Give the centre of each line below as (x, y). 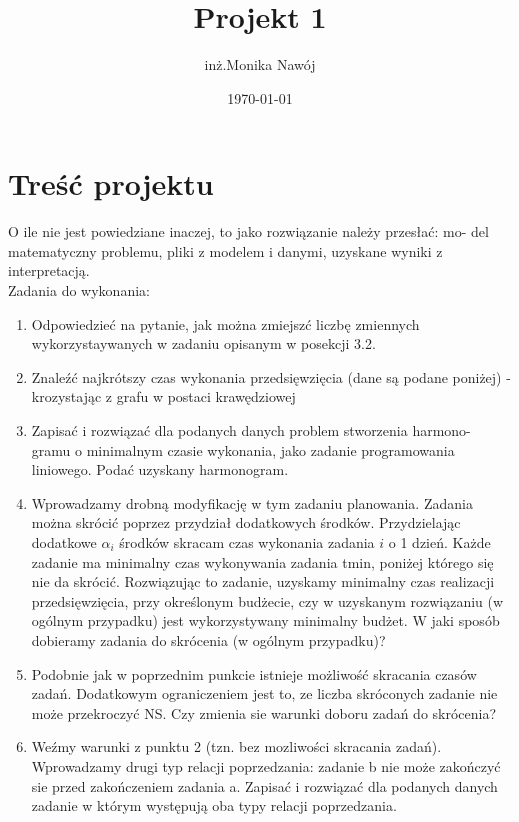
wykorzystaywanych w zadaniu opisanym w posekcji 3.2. (203, 343)
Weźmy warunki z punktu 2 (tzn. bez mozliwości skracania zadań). (236, 746)
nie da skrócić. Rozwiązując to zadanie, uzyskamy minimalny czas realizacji (263, 581)
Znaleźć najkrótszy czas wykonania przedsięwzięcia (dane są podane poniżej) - (271, 376)
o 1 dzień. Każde (439, 541)
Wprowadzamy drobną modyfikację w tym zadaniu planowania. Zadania (252, 502)
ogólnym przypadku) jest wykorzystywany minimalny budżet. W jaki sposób (265, 620)
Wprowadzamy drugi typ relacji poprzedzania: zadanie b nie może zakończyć (266, 765)
